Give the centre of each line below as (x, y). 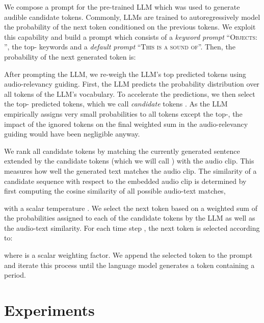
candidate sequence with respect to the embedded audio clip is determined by (125, 181)
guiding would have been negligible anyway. (72, 134)
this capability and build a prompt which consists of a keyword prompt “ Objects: (131, 36)
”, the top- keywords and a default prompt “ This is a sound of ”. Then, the (120, 47)
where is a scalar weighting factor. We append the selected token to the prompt (128, 255)
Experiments (49, 310)
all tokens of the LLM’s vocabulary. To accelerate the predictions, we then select (130, 93)
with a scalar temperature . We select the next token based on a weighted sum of (131, 208)
